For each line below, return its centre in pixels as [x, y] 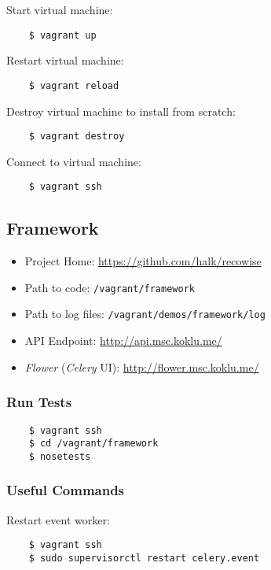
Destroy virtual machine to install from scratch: [121, 111]
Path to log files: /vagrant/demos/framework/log [145, 314]
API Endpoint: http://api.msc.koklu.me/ [123, 341]
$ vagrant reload [74, 85]
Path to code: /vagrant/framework [110, 287]
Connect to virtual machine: [74, 161]
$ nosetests [60, 456]
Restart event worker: [58, 519]
